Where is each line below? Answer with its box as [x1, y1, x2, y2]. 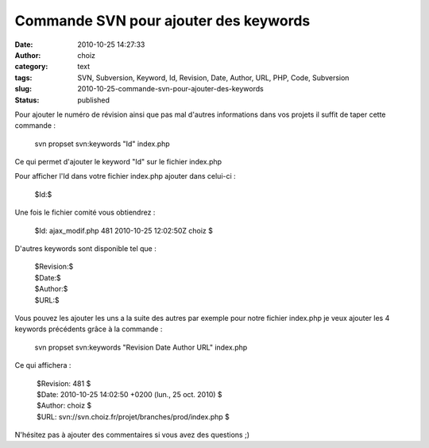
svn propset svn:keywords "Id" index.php [34, 139, 170, 149]
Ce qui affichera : [14, 361, 71, 370]
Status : [14, 95, 40, 105]
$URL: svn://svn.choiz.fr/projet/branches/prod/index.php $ [36, 411, 230, 421]
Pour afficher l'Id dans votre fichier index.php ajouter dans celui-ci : [14, 172, 236, 181]
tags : [14, 72, 33, 83]
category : [14, 62, 48, 71]
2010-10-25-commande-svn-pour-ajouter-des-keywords [77, 84, 264, 94]
